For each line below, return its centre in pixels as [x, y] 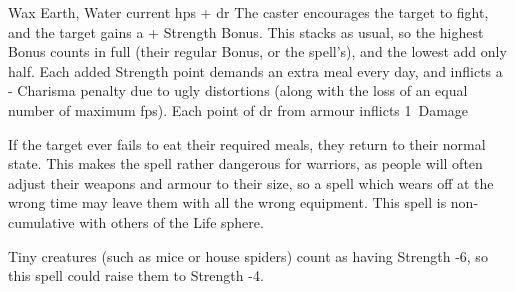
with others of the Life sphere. [171, 221]
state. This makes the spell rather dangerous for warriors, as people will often [245, 163]
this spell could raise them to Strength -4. [136, 275]
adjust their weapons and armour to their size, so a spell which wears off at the [251, 182]
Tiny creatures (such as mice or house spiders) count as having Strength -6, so [248, 255]
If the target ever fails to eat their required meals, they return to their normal [247, 143]
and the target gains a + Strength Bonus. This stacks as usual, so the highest [246, 31]
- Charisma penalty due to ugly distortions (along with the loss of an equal [238, 90]
